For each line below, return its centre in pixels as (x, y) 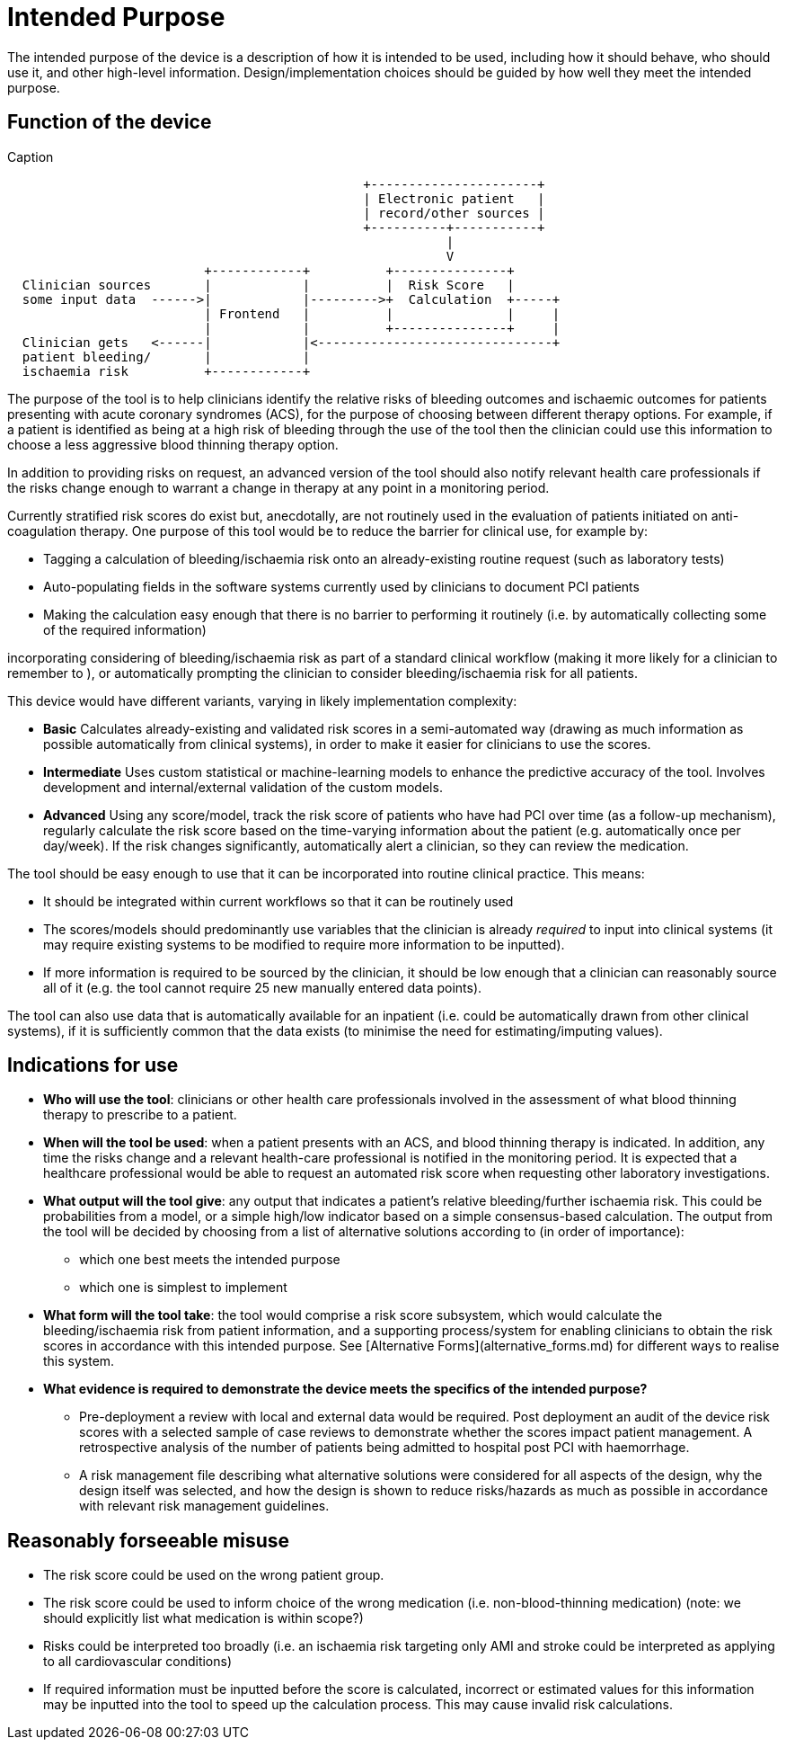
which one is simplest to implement (183, 1288)
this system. (79, 1361)
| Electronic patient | (454, 198)
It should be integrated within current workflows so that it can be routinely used (278, 901)
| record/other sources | (454, 213)
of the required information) (125, 629)
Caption (31, 156)
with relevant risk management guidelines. (204, 1506)
